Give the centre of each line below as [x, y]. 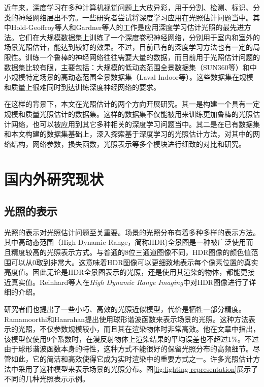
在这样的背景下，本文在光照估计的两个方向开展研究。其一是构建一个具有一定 [132, 104]
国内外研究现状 [54, 179]
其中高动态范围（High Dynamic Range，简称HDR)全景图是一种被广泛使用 [125, 242]
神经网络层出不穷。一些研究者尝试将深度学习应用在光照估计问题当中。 [135, 17]
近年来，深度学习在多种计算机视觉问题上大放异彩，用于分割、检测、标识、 [128, 7]
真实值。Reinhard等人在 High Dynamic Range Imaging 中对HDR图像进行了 [130, 282]
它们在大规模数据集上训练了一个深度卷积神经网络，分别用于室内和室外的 [139, 37]
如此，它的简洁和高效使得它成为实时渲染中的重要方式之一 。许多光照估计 [132, 359]
